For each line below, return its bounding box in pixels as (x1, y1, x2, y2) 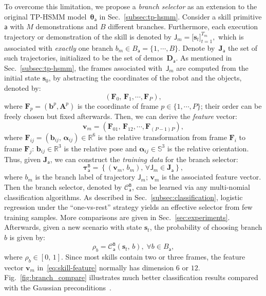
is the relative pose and (64, 143, 137, 153)
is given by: (9, 231, 45, 242)
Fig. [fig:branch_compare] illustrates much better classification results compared (4, 272, 258, 283)
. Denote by (178, 42, 215, 53)
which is (218, 31, 244, 42)
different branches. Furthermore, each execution (108, 21, 258, 32)
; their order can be (200, 100, 262, 111)
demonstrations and (35, 21, 98, 32)
